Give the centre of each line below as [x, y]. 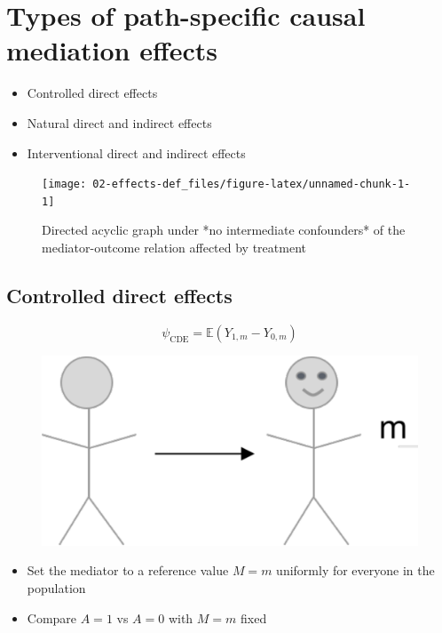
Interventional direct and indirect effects [136, 152]
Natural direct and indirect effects [119, 122]
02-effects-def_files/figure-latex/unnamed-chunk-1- [252, 184]
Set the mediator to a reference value [128, 570]
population [56, 588]
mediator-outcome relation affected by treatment [174, 247]
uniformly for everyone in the [355, 570]
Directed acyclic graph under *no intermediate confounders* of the [224, 230]
